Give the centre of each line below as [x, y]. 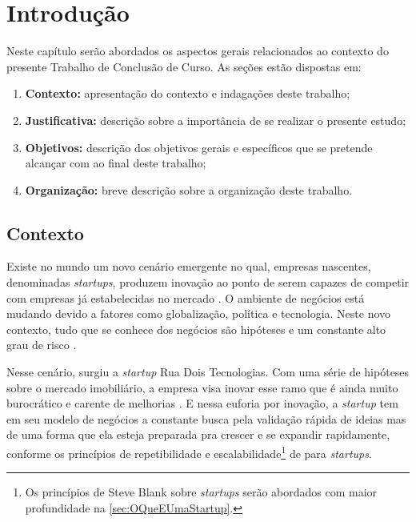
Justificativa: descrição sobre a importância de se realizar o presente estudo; [216, 120]
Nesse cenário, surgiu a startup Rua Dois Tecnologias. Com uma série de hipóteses [208, 372]
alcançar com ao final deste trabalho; [116, 163]
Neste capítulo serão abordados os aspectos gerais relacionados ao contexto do [198, 51]
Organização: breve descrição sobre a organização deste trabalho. [189, 189]
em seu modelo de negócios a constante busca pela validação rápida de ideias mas [206, 418]
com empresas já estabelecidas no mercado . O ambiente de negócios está [186, 297]
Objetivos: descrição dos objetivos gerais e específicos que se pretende [199, 147]
